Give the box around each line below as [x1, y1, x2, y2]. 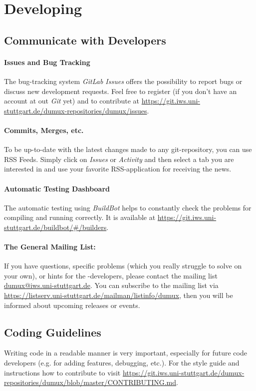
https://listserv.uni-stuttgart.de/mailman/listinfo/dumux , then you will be [4, 290, 233, 300]
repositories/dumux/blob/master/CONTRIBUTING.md [4, 377, 177, 387]
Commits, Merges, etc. [4, 124, 84, 135]
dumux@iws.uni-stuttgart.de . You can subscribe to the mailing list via [4, 280, 219, 290]
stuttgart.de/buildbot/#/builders [4, 221, 107, 232]
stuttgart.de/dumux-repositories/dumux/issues [4, 105, 147, 115]
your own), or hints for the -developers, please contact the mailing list [4, 270, 218, 280]
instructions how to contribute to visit [4, 367, 121, 377]
